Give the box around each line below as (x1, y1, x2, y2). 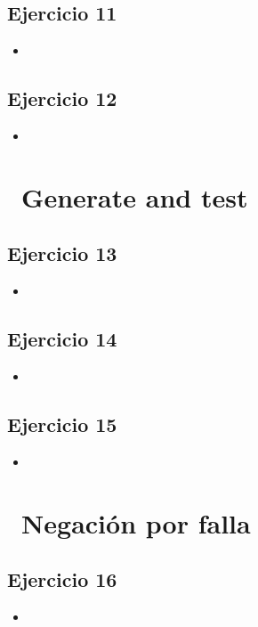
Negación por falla (21, 504, 251, 541)
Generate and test (21, 178, 248, 215)
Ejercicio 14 (7, 325, 117, 353)
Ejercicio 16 (7, 566, 117, 593)
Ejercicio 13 (7, 240, 117, 267)
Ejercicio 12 (7, 85, 117, 112)
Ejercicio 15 (7, 410, 117, 437)
